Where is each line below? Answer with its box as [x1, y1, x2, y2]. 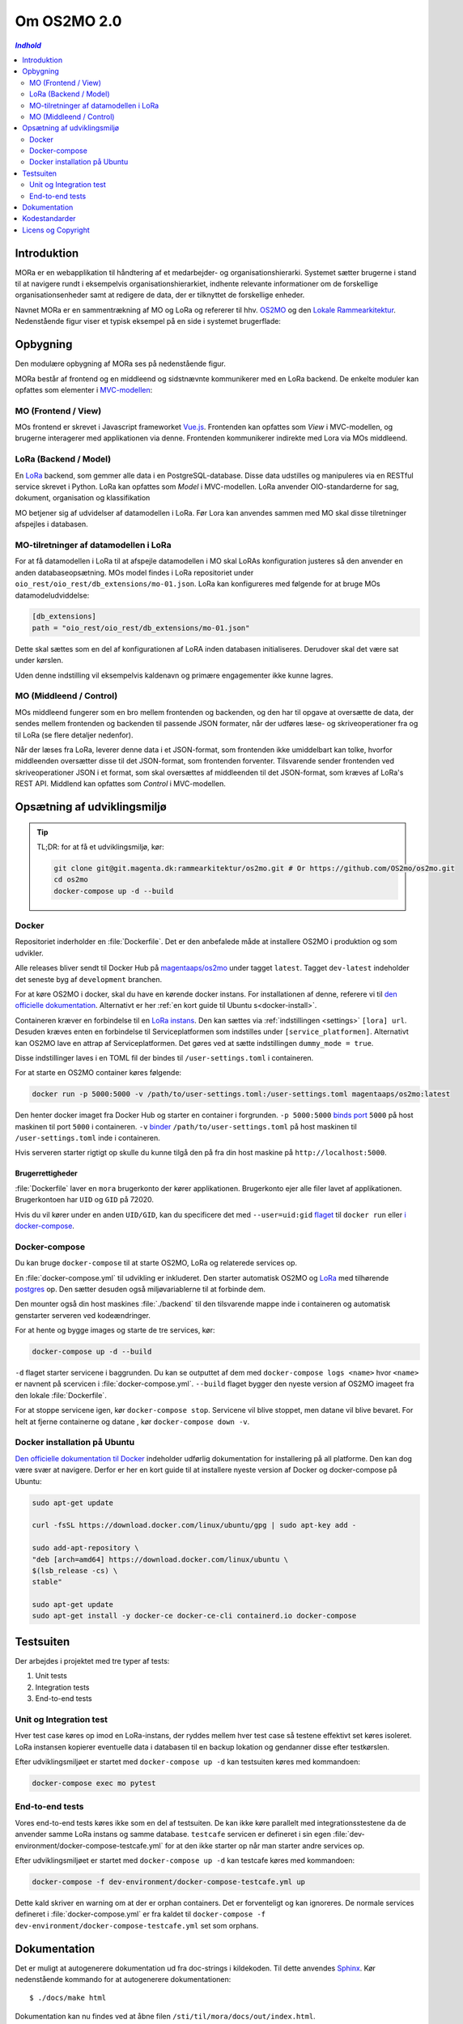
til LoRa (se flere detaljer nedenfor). [15, 729, 134, 740]
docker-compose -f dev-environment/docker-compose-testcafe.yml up [32, 1877, 306, 1886]
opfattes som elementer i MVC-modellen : [15, 385, 153, 394]
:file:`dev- [333, 1830, 366, 1839]
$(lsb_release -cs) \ [32, 1566, 118, 1575]
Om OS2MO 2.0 [15, 12, 122, 30]
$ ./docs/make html [29, 1993, 107, 2003]
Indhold [15, 40, 42, 50]
